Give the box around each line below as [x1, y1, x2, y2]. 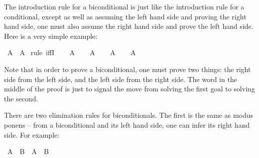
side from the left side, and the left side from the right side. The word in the [4, 74, 237, 84]
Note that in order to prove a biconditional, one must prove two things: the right [4, 64, 251, 74]
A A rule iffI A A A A [7, 47, 136, 58]
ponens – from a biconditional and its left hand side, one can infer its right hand [4, 119, 250, 130]
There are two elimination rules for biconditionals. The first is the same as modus [4, 110, 254, 120]
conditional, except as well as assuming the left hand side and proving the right [4, 11, 247, 21]
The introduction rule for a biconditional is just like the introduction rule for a [4, 1, 245, 11]
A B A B [7, 146, 49, 157]
